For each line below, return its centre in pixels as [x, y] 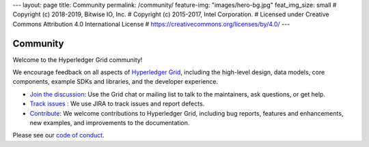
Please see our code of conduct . [59, 135]
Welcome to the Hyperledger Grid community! [78, 60]
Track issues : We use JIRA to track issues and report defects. [117, 104]
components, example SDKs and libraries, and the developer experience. [115, 82]
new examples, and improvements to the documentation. [110, 123]
